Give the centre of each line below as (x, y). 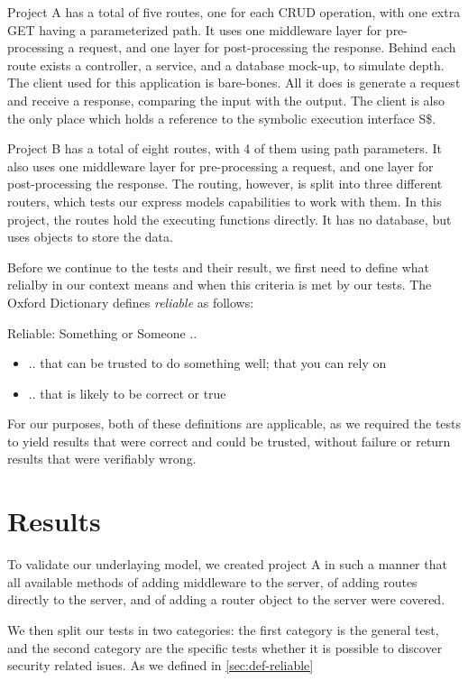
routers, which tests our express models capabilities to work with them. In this (225, 201)
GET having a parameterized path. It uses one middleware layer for (195, 29)
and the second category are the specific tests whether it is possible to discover (225, 647)
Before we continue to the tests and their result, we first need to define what (219, 267)
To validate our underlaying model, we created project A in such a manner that (227, 564)
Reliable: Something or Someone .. (102, 332)
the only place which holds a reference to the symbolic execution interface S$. (222, 118)
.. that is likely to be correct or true (127, 393)
